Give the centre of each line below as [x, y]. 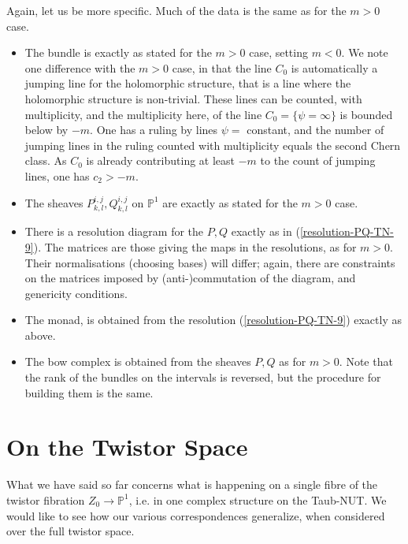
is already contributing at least [161, 160]
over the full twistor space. [70, 531]
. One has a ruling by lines [154, 130]
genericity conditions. [76, 293]
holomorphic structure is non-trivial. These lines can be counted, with [193, 98]
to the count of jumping [318, 160]
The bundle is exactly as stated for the [118, 52]
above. [40, 335]
